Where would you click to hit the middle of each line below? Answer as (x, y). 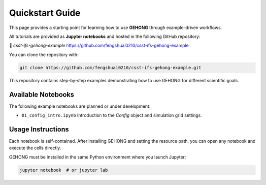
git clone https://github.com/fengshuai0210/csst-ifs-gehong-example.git (110, 67)
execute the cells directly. (35, 148)
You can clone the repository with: (44, 55)
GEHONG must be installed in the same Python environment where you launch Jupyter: (98, 157)
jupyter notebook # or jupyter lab (64, 170)
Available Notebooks (42, 94)
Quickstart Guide (45, 13)
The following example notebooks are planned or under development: (80, 106)
